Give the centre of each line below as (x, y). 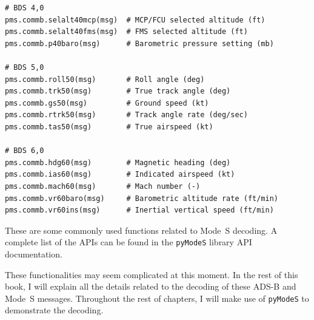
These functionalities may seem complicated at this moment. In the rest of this (152, 274)
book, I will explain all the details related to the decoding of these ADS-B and (151, 286)
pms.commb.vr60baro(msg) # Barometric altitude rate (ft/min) (142, 198)
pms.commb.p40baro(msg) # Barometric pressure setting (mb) (139, 43)
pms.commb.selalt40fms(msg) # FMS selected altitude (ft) (126, 32)
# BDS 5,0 (25, 67)
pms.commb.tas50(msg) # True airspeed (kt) (109, 127)
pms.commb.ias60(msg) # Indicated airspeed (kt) (120, 175)
